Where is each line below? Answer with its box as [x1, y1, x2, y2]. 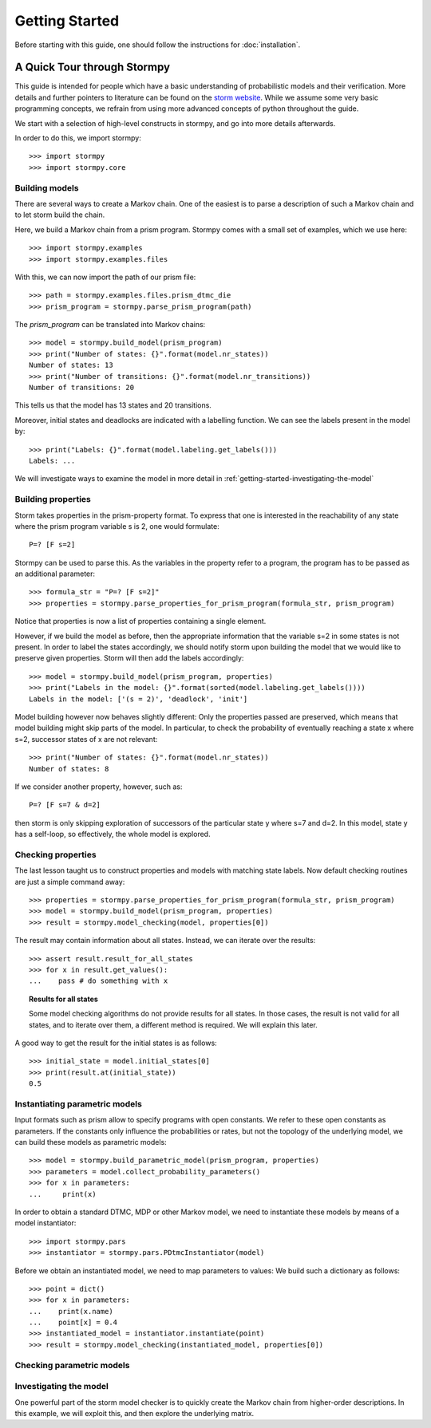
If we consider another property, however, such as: [14, 782, 183, 791]
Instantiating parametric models [14, 1098, 143, 1109]
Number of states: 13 [29, 361, 113, 370]
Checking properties [14, 849, 97, 860]
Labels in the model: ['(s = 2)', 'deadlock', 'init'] [29, 694, 248, 704]
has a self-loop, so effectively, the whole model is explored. [14, 830, 211, 839]
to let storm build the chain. [14, 210, 105, 219]
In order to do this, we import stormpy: [14, 133, 141, 143]
